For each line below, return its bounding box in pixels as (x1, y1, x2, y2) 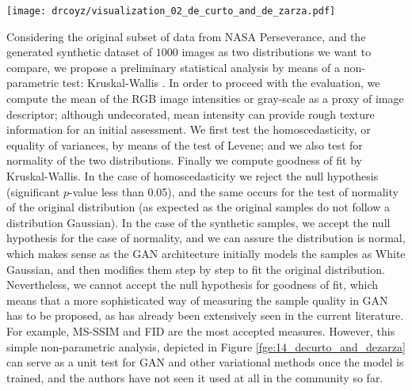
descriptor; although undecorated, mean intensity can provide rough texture (6, 105, 375, 122)
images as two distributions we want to (181, 44, 372, 60)
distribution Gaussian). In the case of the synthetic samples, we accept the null (6, 214, 391, 230)
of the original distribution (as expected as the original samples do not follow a (6, 199, 390, 215)
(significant (6, 183, 60, 199)
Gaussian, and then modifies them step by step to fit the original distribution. (6, 260, 385, 277)
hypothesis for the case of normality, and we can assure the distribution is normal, (6, 230, 406, 246)
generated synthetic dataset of (6, 44, 153, 60)
